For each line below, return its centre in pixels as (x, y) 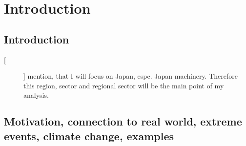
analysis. (36, 95)
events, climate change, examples (89, 136)
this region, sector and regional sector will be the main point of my (124, 85)
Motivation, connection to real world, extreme (123, 121)
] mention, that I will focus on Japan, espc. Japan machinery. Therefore (131, 76)
